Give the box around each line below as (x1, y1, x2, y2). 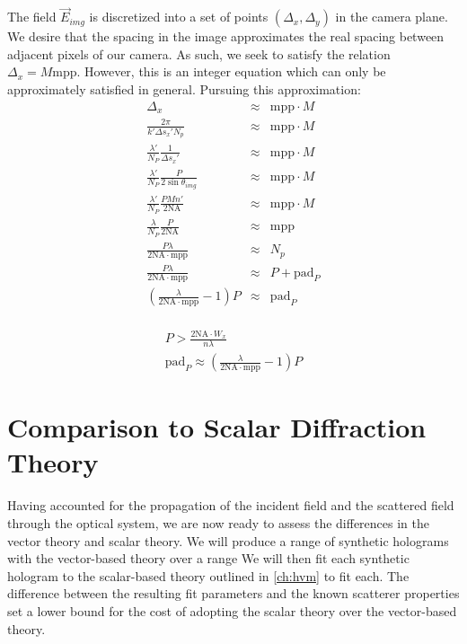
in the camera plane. (335, 7, 448, 26)
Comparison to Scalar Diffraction (7, 409, 427, 446)
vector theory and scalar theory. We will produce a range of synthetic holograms (7, 531, 449, 550)
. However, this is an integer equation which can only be (76, 62, 386, 81)
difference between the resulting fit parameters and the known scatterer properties (7, 584, 460, 603)
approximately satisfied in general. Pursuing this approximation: (7, 80, 361, 98)
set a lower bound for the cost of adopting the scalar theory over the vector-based (7, 601, 457, 620)
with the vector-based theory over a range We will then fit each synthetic (7, 549, 410, 568)
